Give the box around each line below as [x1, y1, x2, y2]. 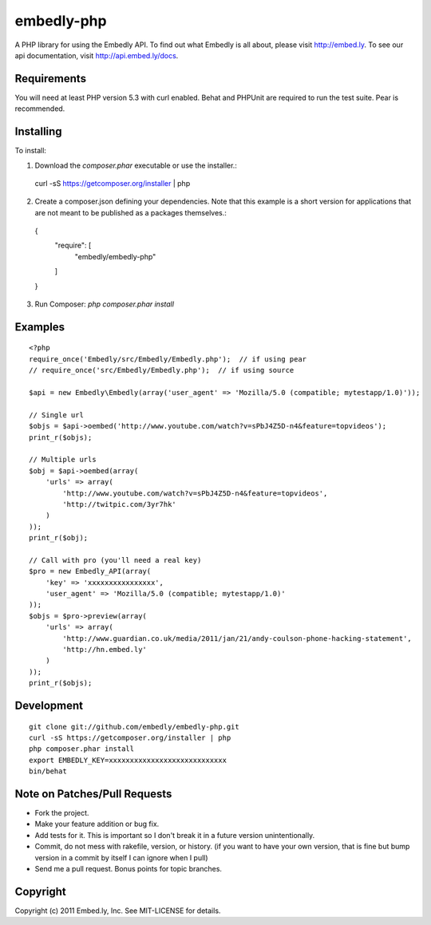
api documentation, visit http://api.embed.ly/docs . [14, 50, 179, 60]
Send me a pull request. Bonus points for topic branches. [34, 864, 223, 873]
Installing [14, 125, 63, 139]
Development [14, 698, 84, 712]
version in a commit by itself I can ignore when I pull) [34, 852, 208, 862]
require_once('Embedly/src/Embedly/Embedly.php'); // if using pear [29, 354, 307, 363]
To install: [14, 146, 47, 156]
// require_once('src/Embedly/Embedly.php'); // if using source [29, 366, 295, 375]
